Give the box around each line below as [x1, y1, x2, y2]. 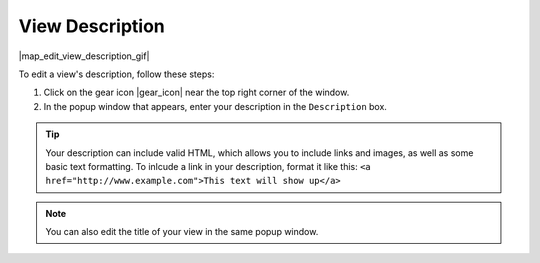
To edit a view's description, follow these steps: [18, 68, 215, 80]
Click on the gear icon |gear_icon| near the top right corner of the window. [43, 86, 350, 99]
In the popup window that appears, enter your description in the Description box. [43, 100, 387, 112]
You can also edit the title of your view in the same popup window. [45, 226, 319, 238]
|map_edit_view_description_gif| [18, 50, 150, 62]
